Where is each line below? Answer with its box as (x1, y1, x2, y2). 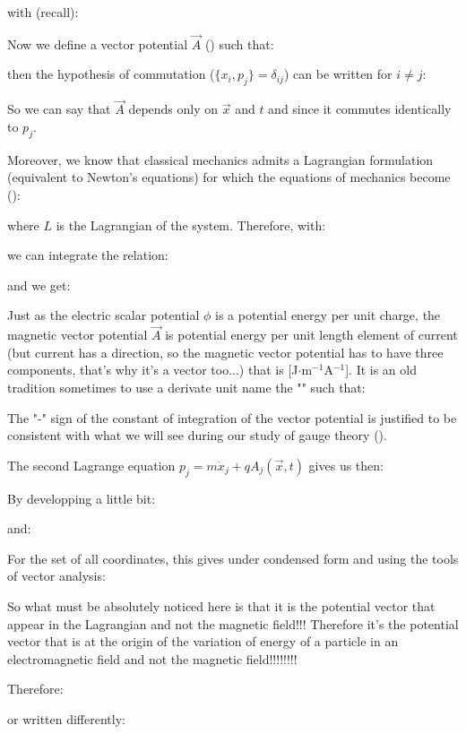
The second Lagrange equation (7, 455, 176, 474)
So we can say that (7, 99, 111, 118)
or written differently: (7, 709, 125, 728)
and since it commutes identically (268, 99, 452, 118)
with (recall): (7, 3, 79, 21)
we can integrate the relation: (7, 246, 168, 264)
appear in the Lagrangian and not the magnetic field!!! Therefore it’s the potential (7, 614, 459, 633)
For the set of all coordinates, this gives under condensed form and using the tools (7, 548, 459, 567)
